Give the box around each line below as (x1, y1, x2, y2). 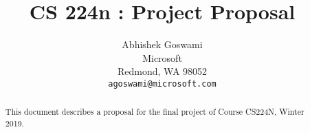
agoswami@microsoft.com (108, 78, 217, 89)
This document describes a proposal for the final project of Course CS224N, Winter (5, 106, 305, 118)
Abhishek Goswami (122, 37, 203, 52)
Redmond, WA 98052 (117, 64, 208, 78)
